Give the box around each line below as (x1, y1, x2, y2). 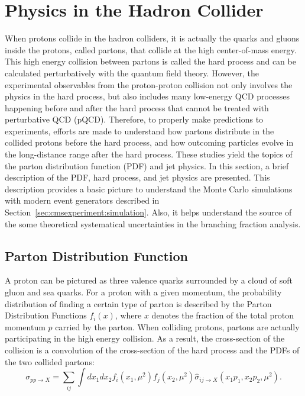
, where (115, 309, 142, 321)
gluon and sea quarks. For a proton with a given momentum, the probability (5, 286, 282, 298)
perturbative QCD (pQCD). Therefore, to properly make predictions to (5, 113, 264, 125)
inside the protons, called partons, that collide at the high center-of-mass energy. (5, 43, 297, 56)
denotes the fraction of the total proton (151, 309, 294, 321)
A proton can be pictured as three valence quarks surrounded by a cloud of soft (5, 274, 293, 286)
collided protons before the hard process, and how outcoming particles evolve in (5, 136, 294, 149)
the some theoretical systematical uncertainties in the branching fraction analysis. (5, 217, 301, 230)
